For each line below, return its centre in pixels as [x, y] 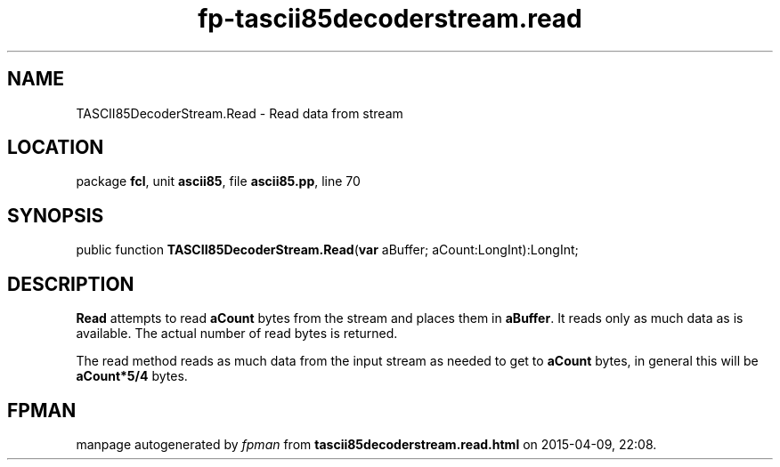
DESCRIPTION [71, 284]
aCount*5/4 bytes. [132, 376]
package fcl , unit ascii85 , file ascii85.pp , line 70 [218, 181]
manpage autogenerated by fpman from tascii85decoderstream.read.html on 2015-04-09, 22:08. [366, 444]
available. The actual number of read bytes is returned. [237, 334]
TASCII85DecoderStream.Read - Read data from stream [240, 113]
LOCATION [56, 148]
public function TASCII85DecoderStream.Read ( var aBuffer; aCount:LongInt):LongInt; [327, 250]
